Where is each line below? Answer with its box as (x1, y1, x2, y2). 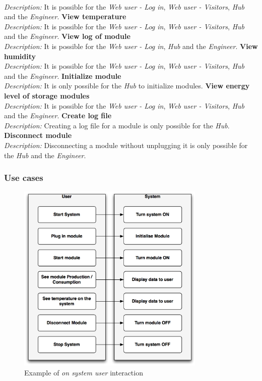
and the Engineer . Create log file (4, 110, 112, 121)
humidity (4, 51, 36, 61)
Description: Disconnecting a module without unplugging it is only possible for (4, 139, 248, 150)
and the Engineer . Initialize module (4, 70, 121, 81)
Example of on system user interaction (24, 367, 143, 377)
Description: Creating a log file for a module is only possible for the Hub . (4, 120, 230, 130)
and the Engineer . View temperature (4, 11, 126, 22)
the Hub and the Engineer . (4, 150, 86, 160)
